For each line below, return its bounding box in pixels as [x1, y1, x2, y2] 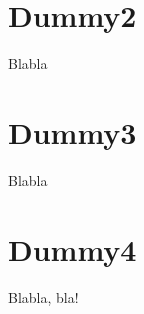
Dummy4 [8, 228, 137, 269]
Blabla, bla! [8, 286, 79, 307]
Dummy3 [8, 111, 137, 152]
